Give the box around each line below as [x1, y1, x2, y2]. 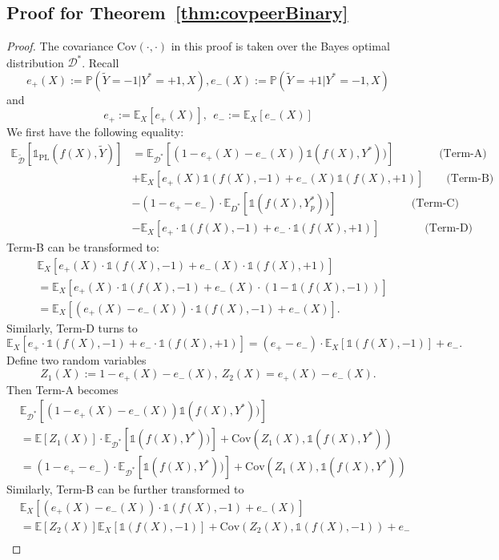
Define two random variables [6, 352, 147, 369]
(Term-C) [411, 198, 459, 210]
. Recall [82, 54, 119, 71]
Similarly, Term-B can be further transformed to [6, 481, 244, 498]
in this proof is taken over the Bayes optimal [171, 38, 390, 54]
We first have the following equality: [6, 123, 184, 140]
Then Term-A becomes [6, 381, 119, 397]
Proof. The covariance [6, 38, 114, 54]
